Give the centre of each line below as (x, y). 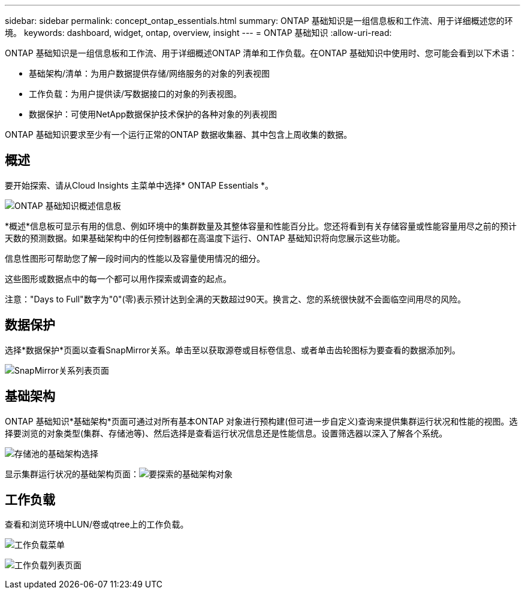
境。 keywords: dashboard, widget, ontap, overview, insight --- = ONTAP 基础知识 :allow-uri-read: (198, 33)
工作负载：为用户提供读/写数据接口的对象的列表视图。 (135, 94)
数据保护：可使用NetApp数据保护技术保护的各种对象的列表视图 (153, 114)
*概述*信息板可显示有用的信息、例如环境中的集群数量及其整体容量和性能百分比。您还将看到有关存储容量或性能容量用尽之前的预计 (261, 226)
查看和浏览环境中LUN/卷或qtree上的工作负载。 (97, 525)
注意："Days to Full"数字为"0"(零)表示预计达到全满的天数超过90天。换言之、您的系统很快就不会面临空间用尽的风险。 (236, 299)
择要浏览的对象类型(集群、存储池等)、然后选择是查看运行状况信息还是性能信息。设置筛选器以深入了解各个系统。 (226, 433)
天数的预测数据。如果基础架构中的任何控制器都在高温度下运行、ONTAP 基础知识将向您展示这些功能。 (205, 238)
